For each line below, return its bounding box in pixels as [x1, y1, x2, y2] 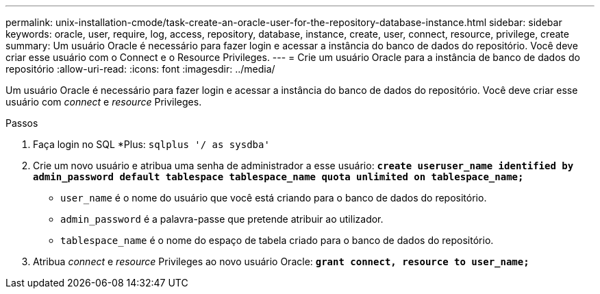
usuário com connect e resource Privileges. [5, 96, 202, 108]
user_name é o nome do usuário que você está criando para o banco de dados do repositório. [60, 192, 487, 204]
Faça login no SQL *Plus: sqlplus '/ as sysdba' [33, 138, 270, 150]
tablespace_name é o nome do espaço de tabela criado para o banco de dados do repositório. [60, 234, 494, 246]
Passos [5, 117, 38, 129]
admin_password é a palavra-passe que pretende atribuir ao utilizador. [60, 213, 384, 225]
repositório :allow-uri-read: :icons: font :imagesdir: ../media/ [5, 63, 275, 75]
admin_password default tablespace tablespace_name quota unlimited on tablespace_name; [33, 171, 524, 182]
